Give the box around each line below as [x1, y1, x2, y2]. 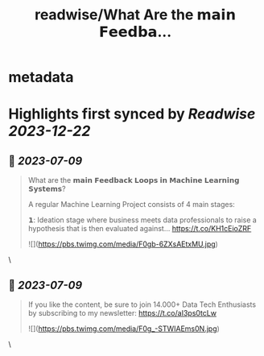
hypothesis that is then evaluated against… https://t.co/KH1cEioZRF [27, 224, 252, 234]
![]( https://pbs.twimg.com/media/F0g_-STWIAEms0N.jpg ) [27, 324, 220, 333]
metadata [8, 68, 74, 86]
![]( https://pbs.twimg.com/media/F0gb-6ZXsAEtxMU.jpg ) [27, 239, 219, 249]
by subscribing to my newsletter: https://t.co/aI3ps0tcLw [27, 308, 217, 317]
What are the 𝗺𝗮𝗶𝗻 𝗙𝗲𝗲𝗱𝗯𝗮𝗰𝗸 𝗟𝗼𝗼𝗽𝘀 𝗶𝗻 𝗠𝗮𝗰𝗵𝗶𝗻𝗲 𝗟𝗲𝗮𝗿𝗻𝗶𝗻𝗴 [27, 176, 240, 185]
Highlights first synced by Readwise [8, 105, 256, 123]
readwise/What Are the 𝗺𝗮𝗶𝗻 [35, 6, 236, 24]
